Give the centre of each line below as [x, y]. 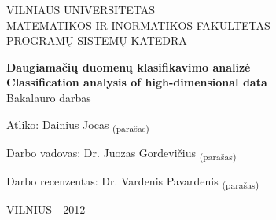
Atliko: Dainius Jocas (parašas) [78, 125]
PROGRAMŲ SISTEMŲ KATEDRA [97, 40]
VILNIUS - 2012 [46, 209]
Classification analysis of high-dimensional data [137, 82]
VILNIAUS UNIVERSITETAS [81, 9]
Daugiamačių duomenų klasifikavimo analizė [129, 66]
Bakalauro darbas [49, 97]
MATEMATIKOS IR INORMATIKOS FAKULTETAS [138, 25]
